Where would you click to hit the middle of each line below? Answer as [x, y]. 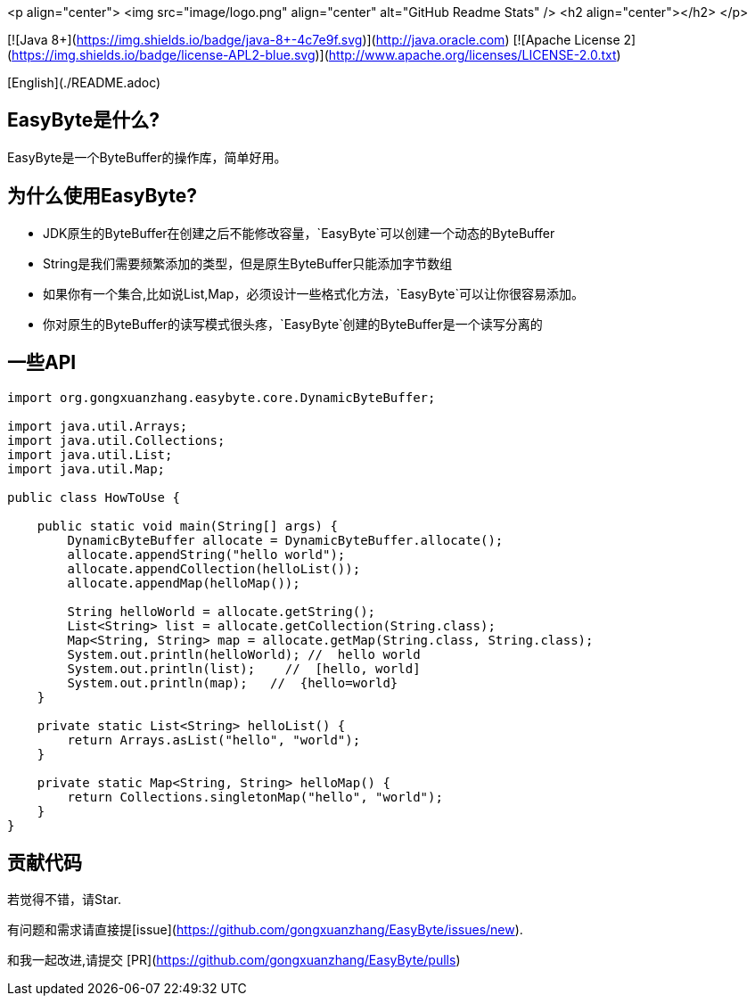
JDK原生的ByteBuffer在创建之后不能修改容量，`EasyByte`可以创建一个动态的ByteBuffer [299, 233]
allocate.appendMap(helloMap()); [184, 583]
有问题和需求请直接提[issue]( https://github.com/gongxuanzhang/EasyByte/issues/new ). [265, 930]
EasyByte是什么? [84, 120]
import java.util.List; [90, 454]
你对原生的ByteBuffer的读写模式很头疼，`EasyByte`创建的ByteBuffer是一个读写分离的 [293, 324]
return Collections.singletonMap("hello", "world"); [255, 797]
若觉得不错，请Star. [64, 900]
